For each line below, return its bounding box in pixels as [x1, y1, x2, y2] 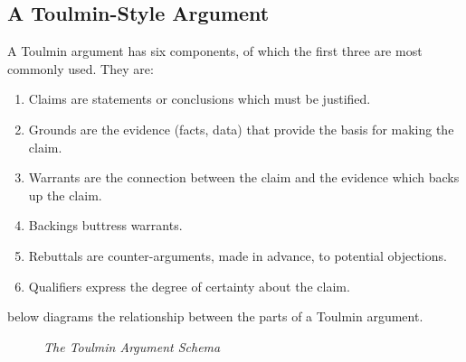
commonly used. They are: [7, 59, 154, 78]
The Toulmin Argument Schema [43, 337, 221, 356]
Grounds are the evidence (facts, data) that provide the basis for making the [28, 119, 454, 138]
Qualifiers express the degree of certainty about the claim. [28, 276, 350, 295]
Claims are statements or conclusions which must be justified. [28, 89, 371, 108]
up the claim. [28, 185, 102, 204]
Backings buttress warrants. [28, 216, 183, 235]
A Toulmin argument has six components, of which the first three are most [7, 42, 423, 60]
